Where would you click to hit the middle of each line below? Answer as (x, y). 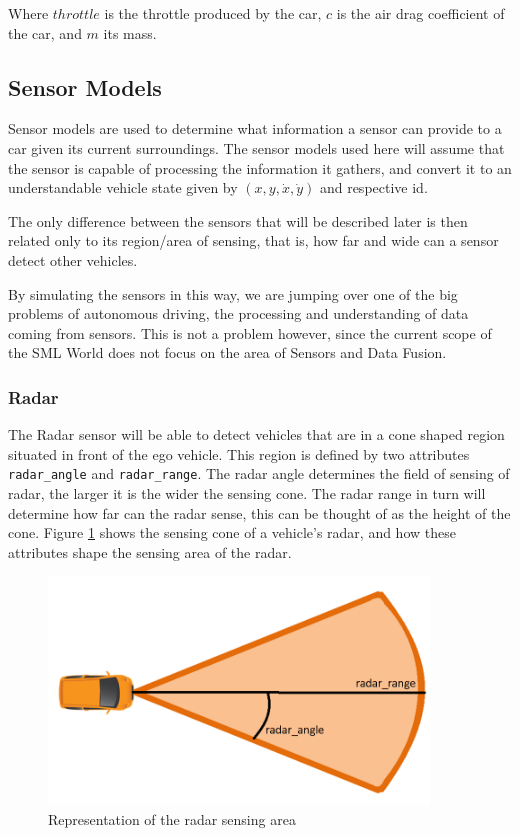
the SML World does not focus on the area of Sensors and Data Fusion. (227, 352)
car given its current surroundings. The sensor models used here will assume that (256, 147)
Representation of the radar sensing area (172, 818)
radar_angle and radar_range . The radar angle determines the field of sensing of (259, 473)
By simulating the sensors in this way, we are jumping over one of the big (233, 293)
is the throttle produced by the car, (213, 13)
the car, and (45, 32)
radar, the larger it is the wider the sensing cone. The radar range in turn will (247, 492)
